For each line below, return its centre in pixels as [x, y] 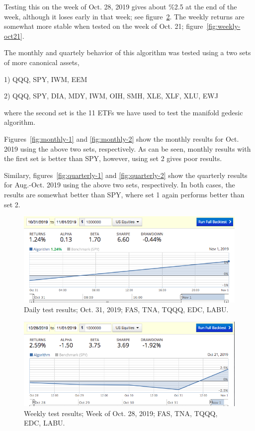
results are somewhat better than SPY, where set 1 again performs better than [124, 194]
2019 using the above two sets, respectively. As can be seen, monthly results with [127, 148]
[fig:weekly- [223, 26]
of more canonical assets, [42, 62]
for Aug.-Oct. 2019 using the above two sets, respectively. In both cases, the [120, 185]
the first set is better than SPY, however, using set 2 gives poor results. [113, 158]
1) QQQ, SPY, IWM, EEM [46, 79]
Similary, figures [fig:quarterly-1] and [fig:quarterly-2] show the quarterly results [126, 175]
